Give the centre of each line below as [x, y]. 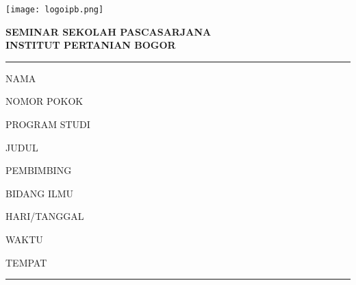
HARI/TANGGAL [45, 216]
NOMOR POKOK [44, 101]
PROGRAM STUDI [48, 124]
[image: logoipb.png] [55, 10]
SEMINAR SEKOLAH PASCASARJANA [109, 31]
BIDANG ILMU [40, 193]
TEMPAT [26, 262]
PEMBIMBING [39, 170]
